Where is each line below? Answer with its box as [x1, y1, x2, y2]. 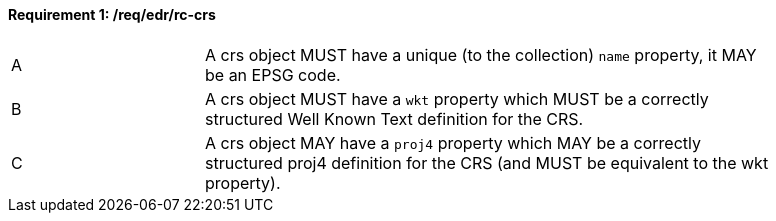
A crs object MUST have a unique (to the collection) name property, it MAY [205, 44, 757, 65]
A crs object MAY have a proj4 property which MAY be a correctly [205, 132, 701, 153]
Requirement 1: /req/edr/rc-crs [8, 6, 216, 23]
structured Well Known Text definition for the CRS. [205, 108, 584, 129]
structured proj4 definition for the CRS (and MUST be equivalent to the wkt [205, 152, 769, 173]
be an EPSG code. [205, 64, 341, 85]
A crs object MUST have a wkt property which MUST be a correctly [205, 88, 709, 109]
